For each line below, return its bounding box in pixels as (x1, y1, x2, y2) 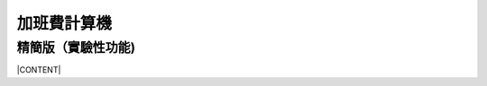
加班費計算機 (16, 13, 113, 33)
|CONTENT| (16, 64, 61, 75)
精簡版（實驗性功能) (16, 39, 135, 56)
